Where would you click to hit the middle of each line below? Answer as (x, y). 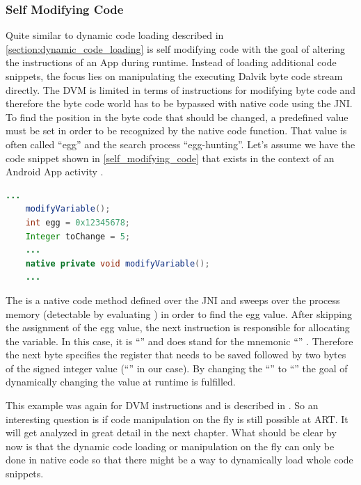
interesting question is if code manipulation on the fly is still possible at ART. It (177, 419)
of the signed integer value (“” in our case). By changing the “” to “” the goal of (177, 368)
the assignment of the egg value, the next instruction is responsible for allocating (178, 327)
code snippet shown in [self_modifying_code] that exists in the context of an (170, 158)
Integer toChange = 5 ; (78, 236)
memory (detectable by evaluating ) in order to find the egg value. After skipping (179, 313)
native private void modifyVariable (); (118, 263)
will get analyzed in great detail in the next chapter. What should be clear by (171, 432)
